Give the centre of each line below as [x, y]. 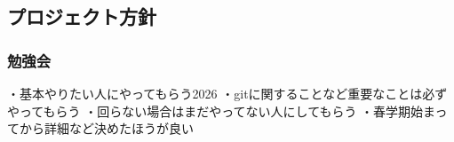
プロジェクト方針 [82, 16]
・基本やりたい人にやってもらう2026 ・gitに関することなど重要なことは [215, 93]
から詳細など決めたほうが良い [106, 128]
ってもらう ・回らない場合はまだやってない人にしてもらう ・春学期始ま [227, 110]
